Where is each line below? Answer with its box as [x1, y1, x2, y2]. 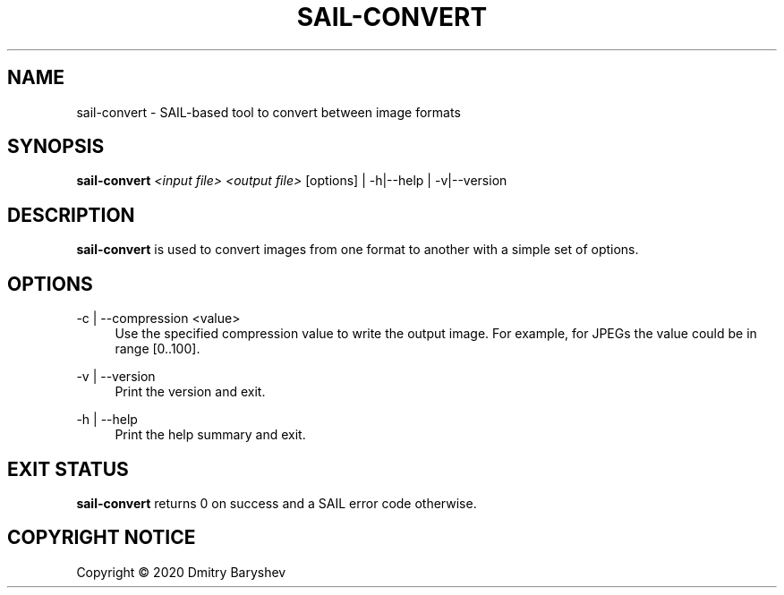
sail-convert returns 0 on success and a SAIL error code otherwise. [76, 495, 477, 511]
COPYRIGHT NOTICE [7, 526, 196, 549]
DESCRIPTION [7, 203, 135, 226]
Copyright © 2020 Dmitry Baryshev [76, 564, 286, 580]
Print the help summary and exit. [115, 427, 306, 443]
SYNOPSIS [7, 135, 105, 158]
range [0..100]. [115, 341, 200, 357]
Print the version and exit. [115, 384, 266, 400]
